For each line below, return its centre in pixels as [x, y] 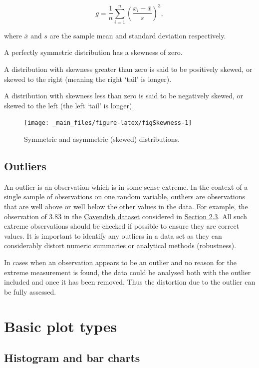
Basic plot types [61, 326]
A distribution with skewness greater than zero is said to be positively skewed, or [128, 69]
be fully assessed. [30, 291]
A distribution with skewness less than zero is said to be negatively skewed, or [124, 96]
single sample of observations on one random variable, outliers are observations [125, 196]
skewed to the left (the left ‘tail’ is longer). [69, 105]
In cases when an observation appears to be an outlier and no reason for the [121, 262]
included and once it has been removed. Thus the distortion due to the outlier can [130, 282]
